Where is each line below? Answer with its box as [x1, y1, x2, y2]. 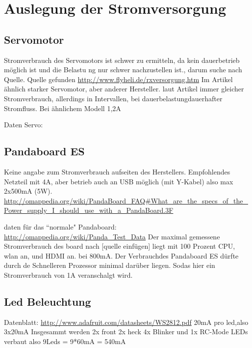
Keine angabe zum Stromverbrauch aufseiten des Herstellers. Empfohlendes [4, 166, 230, 176]
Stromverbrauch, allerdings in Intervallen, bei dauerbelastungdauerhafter [4, 93, 223, 103]
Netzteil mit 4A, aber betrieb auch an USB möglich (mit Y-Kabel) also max [4, 176, 233, 186]
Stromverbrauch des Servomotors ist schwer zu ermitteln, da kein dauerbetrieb [4, 55, 240, 65]
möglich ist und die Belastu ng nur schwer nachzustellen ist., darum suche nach [4, 64, 242, 75]
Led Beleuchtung [4, 293, 91, 309]
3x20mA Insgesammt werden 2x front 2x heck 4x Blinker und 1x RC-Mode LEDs [4, 326, 248, 337]
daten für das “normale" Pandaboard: [4, 221, 117, 232]
